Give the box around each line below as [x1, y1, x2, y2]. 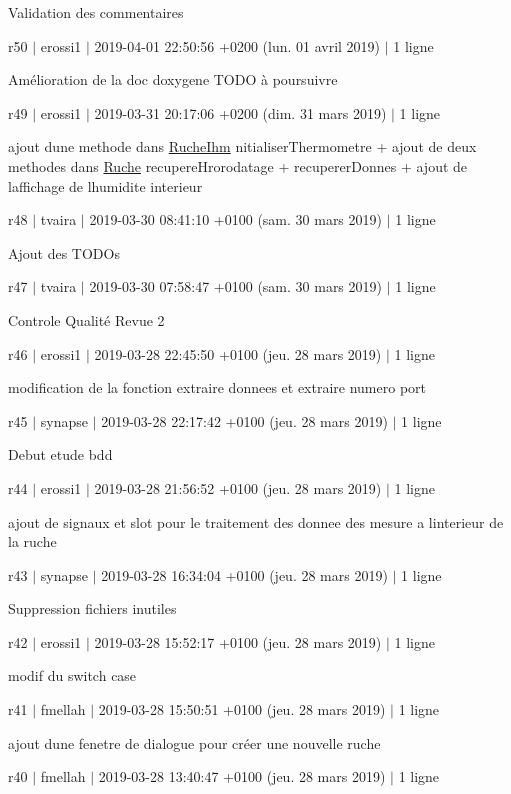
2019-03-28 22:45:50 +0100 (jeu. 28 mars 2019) [94, 343, 382, 364]
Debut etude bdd [8, 444, 113, 465]
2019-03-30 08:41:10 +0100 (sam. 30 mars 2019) [89, 209, 382, 230]
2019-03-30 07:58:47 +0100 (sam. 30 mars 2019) [89, 276, 382, 297]
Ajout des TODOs [8, 242, 120, 263]
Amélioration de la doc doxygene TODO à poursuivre [8, 69, 338, 90]
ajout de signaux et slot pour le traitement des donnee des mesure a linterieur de [8, 511, 504, 532]
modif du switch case [8, 665, 137, 686]
